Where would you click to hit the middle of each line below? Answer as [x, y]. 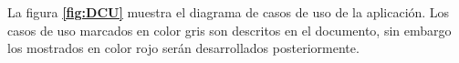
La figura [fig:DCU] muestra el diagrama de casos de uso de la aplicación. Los [229, 12]
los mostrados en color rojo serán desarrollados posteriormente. [183, 48]
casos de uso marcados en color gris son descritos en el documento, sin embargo [229, 30]
